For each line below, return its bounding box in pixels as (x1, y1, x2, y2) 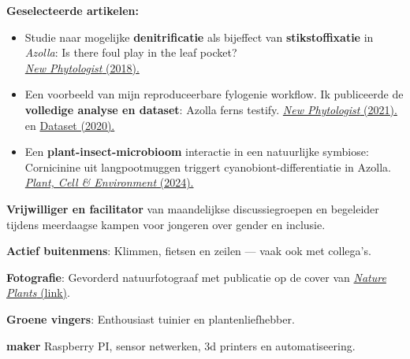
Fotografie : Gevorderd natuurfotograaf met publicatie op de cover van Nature (6, 268, 386, 285)
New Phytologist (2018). (24, 59, 140, 76)
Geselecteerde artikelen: (6, 2, 139, 18)
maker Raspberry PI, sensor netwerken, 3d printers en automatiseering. (6, 337, 356, 353)
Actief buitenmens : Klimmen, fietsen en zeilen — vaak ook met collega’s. (6, 242, 371, 259)
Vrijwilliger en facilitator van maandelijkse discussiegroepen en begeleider (6, 200, 379, 217)
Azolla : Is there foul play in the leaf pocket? (24, 44, 237, 61)
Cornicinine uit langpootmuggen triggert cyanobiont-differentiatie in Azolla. (24, 158, 391, 175)
